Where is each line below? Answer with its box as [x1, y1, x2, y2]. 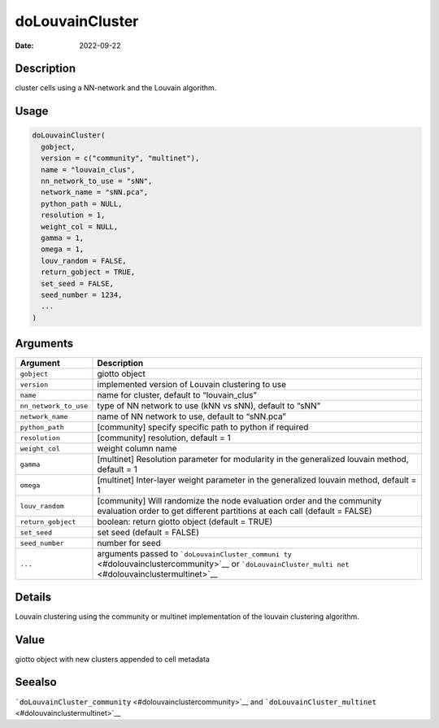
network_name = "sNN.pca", [41, 188, 149, 197]
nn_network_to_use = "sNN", [41, 177, 153, 186]
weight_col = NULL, [41, 222, 119, 231]
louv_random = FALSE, [41, 256, 128, 265]
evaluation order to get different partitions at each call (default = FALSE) [97, 505, 373, 517]
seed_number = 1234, [41, 290, 123, 299]
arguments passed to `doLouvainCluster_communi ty [97, 548, 292, 560]
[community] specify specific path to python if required [97, 421, 309, 433]
